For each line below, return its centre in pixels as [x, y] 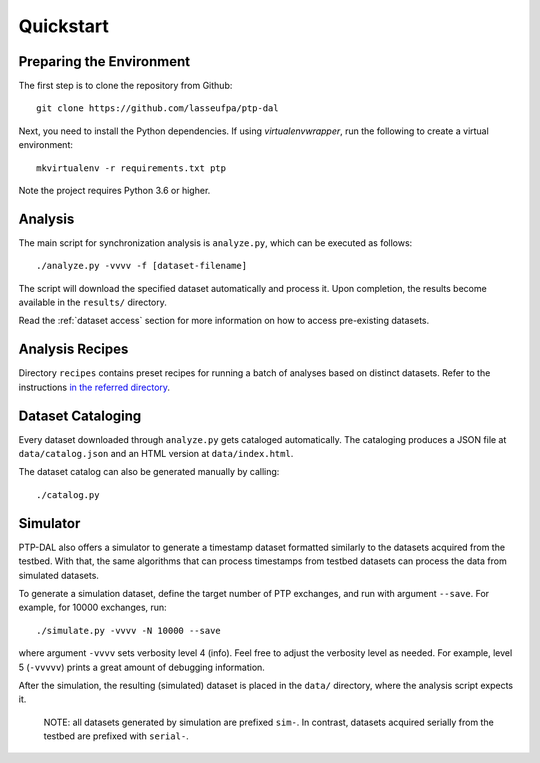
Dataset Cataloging [80, 415]
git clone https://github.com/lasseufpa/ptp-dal [157, 108]
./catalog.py [68, 494]
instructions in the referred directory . [94, 387]
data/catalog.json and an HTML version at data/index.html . [156, 454]
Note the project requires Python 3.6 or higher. [114, 191]
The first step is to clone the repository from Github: [125, 86]
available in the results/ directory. [92, 302]
